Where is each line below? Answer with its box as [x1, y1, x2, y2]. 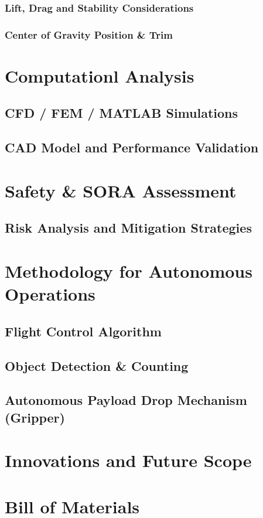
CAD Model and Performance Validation [5, 138, 259, 156]
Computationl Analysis [5, 63, 194, 87]
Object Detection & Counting [5, 356, 189, 374]
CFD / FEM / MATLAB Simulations [5, 104, 238, 122]
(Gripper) [5, 408, 65, 426]
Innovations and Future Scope [5, 448, 252, 472]
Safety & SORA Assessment [5, 178, 237, 202]
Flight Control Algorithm [5, 322, 162, 340]
